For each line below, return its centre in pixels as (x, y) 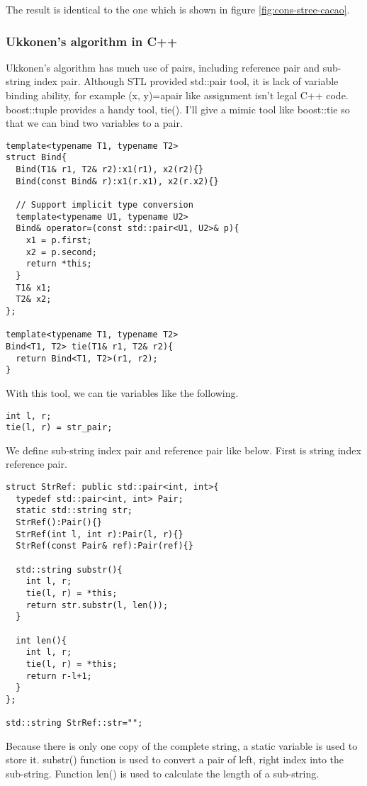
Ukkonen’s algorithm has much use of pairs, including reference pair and (163, 67)
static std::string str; (74, 511)
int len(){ (41, 640)
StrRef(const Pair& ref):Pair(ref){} (105, 546)
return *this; (59, 264)
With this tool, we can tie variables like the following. (122, 392)
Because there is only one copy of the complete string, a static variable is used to (182, 745)
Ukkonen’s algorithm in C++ (92, 41)
